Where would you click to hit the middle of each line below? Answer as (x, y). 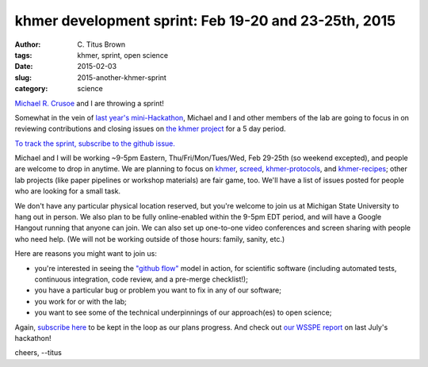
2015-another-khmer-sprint (122, 77)
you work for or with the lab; (80, 301)
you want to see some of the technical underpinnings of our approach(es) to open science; (183, 312)
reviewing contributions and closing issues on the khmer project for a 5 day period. (150, 129)
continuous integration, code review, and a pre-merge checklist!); (141, 279)
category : (31, 89)
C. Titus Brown (101, 44)
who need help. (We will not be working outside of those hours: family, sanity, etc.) (150, 239)
